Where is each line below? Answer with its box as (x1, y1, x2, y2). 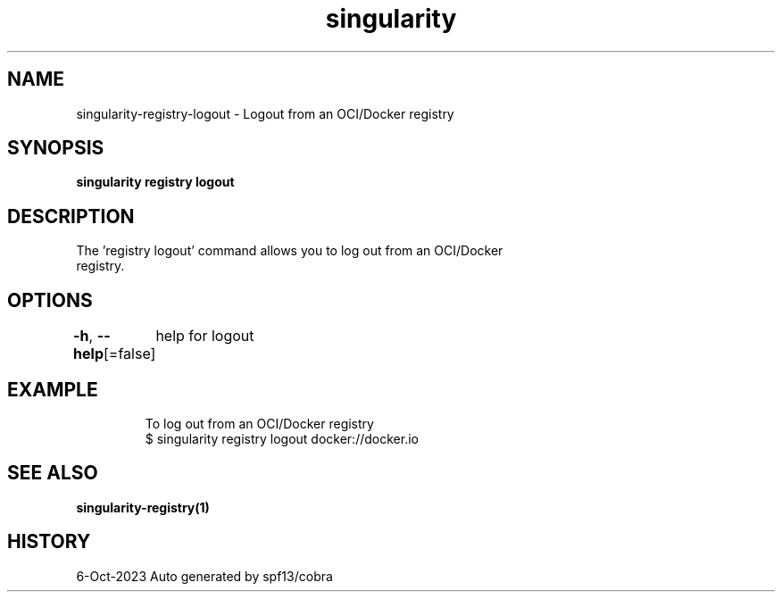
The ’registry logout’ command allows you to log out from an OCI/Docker (76, 243, 503, 259)
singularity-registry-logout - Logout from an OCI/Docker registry (76, 105, 454, 121)
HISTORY (7, 530, 91, 553)
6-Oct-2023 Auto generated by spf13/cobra (76, 568, 333, 584)
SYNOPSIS (7, 137, 104, 160)
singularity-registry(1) (76, 499, 210, 515)
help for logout (155, 327, 254, 345)
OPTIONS (7, 288, 93, 312)
